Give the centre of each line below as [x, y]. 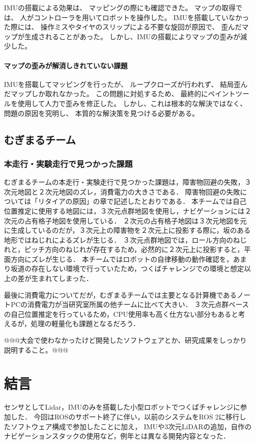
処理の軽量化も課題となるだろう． [85, 323]
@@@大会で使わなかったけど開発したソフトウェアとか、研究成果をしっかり [126, 340]
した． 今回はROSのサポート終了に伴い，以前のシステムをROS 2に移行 [125, 416]
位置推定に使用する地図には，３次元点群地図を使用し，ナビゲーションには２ [128, 210]
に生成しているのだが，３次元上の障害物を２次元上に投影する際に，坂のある [127, 230]
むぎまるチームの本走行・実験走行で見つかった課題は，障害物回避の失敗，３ [128, 182]
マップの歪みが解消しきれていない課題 [66, 65]
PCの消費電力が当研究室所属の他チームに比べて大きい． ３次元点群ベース [130, 304]
